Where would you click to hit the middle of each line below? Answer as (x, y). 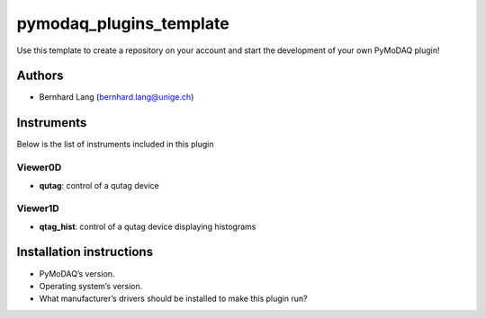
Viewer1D (38, 208)
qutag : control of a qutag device (99, 185)
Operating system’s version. (91, 286)
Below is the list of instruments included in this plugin (116, 145)
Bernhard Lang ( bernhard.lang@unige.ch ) (117, 97)
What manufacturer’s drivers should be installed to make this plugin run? (173, 299)
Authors (40, 76)
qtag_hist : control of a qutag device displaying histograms (148, 226)
